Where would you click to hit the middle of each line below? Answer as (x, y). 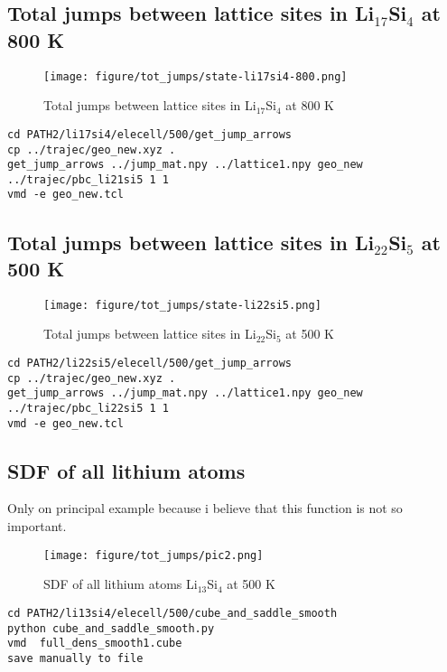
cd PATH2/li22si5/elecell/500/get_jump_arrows (149, 363)
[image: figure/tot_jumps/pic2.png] (154, 555)
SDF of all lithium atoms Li (121, 584)
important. (37, 526)
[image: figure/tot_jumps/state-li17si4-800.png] (196, 76)
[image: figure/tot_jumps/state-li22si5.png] (182, 305)
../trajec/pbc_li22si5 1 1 (88, 408)
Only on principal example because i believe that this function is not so (205, 508)
